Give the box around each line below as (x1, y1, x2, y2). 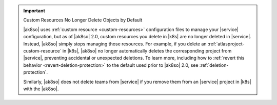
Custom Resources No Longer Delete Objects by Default (23, 17, 143, 23)
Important (23, 8, 46, 14)
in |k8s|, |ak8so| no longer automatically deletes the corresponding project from (62, 47, 232, 54)
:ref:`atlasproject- (208, 41, 245, 47)
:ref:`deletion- (199, 62, 229, 68)
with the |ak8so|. (23, 86, 59, 92)
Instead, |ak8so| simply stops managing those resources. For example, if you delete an (23, 41, 207, 47)
